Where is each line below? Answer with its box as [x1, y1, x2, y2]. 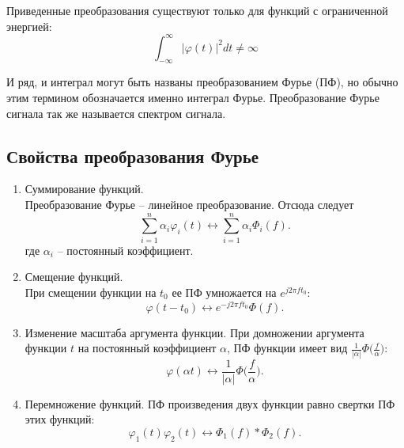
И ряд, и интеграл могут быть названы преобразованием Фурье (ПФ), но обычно [6, 74, 398, 90]
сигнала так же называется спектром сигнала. [6, 104, 226, 121]
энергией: [6, 17, 52, 34]
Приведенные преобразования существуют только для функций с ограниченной [6, 2, 388, 18]
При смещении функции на [25, 283, 157, 300]
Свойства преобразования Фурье [6, 143, 259, 168]
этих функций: [25, 411, 95, 427]
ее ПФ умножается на [172, 283, 277, 300]
